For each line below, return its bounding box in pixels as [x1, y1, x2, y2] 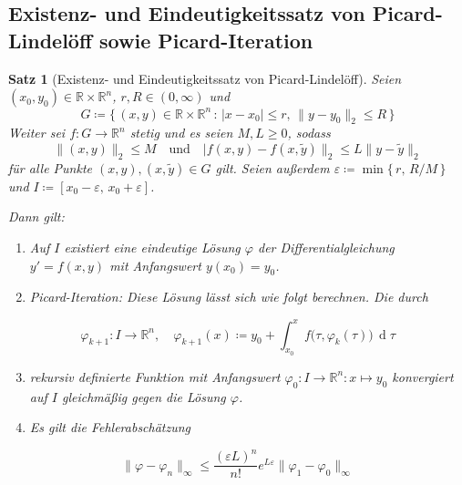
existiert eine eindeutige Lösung [64, 238, 241, 257]
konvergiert [392, 366, 454, 386]
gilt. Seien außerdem [215, 158, 330, 177]
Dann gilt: [8, 207, 65, 226]
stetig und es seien [129, 123, 233, 142]
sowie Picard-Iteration [99, 26, 313, 54]
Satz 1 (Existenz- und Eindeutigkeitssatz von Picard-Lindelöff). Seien [8, 68, 402, 88]
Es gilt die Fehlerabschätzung [29, 418, 191, 437]
